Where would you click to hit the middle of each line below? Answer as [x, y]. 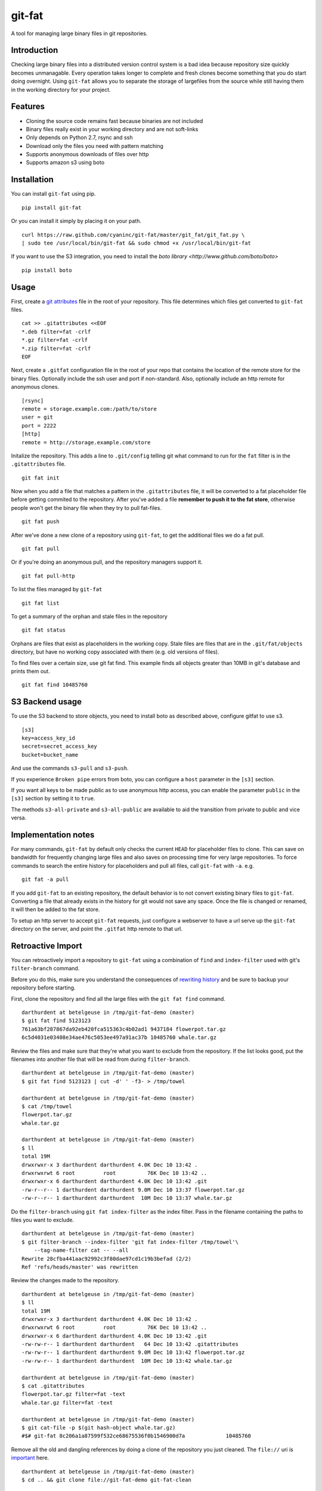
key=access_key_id [49, 738]
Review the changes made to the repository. [65, 1280]
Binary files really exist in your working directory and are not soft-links [112, 129]
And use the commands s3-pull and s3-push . [70, 768]
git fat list [41, 603]
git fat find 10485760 [55, 685]
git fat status [44, 630]
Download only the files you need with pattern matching [95, 146]
